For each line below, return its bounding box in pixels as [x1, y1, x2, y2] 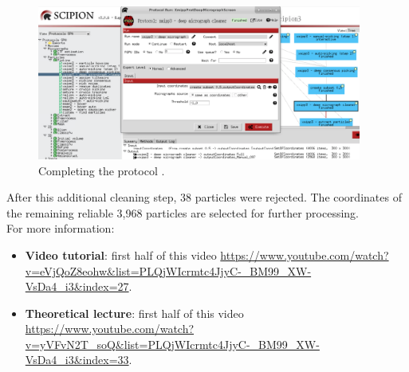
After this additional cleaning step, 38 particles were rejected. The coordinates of [6, 189, 402, 206]
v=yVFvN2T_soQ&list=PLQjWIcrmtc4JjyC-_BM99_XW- [25, 335, 320, 352]
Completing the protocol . [38, 162, 165, 178]
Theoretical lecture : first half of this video [25, 304, 244, 321]
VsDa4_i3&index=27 [25, 278, 129, 295]
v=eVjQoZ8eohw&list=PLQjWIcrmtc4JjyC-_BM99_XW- [25, 262, 312, 279]
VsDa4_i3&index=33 [25, 351, 129, 368]
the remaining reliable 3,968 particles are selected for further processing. [6, 204, 360, 221]
